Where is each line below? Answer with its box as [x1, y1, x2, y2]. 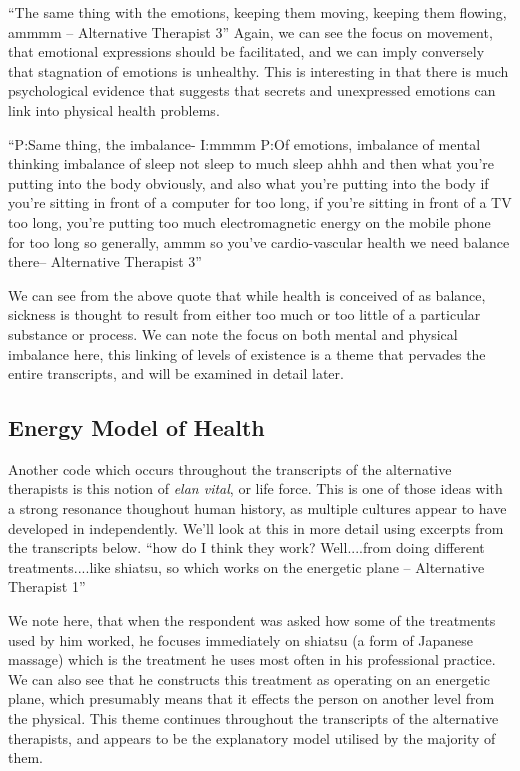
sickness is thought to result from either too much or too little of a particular [8, 304, 481, 325]
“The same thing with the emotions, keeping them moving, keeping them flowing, [8, 2, 507, 22]
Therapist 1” [8, 576, 86, 597]
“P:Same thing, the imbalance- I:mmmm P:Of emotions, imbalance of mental [8, 133, 481, 154]
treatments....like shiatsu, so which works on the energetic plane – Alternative [8, 556, 485, 577]
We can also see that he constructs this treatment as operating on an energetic [8, 668, 491, 689]
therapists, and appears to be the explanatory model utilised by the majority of [8, 727, 496, 748]
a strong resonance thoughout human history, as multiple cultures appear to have [8, 498, 507, 519]
